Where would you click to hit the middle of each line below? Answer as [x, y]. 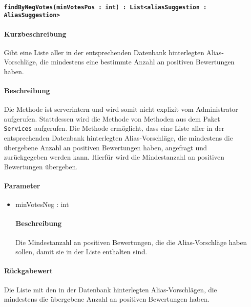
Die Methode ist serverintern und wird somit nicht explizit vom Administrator [121, 109]
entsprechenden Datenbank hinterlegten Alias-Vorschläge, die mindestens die [118, 138]
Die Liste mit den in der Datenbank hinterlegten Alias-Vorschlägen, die [111, 289]
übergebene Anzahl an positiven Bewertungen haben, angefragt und [105, 147]
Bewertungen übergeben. [41, 166]
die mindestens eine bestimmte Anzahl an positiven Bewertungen [137, 62]
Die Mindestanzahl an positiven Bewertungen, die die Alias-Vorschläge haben [131, 242]
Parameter [22, 186]
